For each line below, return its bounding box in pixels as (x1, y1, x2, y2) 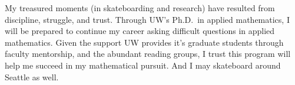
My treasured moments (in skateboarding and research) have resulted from (5, 2, 275, 13)
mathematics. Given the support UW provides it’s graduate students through (5, 36, 284, 48)
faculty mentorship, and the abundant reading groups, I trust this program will (5, 47, 291, 60)
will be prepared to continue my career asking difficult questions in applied (5, 25, 275, 37)
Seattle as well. (5, 70, 59, 83)
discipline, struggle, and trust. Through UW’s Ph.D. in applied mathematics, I (5, 13, 290, 25)
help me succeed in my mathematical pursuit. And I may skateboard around (5, 59, 281, 71)
